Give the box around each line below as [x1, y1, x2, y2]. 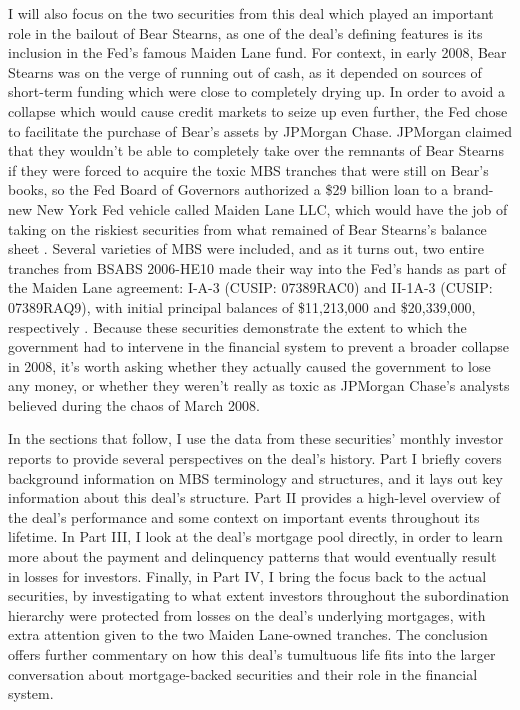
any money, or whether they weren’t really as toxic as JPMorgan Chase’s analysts [8, 375, 510, 396]
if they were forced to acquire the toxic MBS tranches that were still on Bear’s [8, 159, 489, 180]
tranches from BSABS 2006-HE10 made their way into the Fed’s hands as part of [8, 257, 506, 278]
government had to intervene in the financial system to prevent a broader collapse [8, 336, 509, 357]
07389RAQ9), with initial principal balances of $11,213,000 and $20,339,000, [8, 296, 476, 317]
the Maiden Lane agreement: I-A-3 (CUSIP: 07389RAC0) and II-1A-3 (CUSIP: [8, 277, 493, 298]
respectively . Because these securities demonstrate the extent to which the [8, 316, 467, 337]
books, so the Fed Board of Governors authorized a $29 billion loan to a [8, 179, 449, 200]
